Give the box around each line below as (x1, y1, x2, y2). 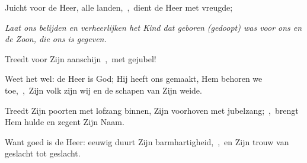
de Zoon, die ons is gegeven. (5, 33, 107, 45)
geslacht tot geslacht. (5, 147, 81, 159)
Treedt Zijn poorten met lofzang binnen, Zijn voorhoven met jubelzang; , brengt (5, 104, 299, 116)
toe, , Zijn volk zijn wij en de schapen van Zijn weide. (5, 84, 202, 96)
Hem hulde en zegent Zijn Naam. (5, 116, 124, 128)
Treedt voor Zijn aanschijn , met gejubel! (5, 52, 156, 65)
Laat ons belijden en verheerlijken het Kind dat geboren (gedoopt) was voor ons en (5, 21, 302, 33)
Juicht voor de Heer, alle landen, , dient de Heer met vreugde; (5, 1, 233, 13)
